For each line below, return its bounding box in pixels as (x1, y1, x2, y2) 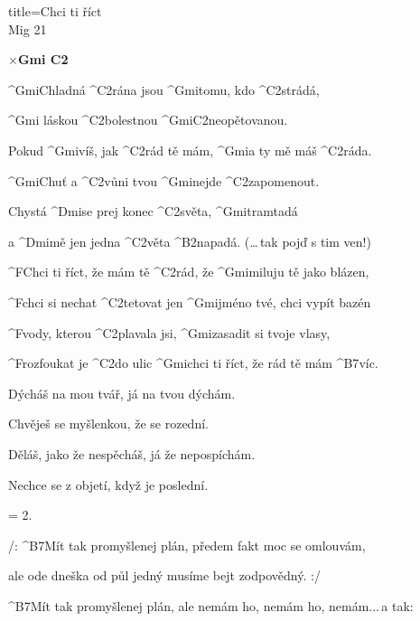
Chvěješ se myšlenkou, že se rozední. (8, 414, 209, 433)
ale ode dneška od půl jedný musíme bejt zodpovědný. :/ (8, 566, 321, 585)
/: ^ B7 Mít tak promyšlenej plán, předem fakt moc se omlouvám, (8, 535, 366, 554)
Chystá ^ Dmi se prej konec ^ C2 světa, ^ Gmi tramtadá (8, 202, 298, 221)
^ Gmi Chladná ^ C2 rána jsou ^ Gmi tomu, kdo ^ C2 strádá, (8, 80, 320, 99)
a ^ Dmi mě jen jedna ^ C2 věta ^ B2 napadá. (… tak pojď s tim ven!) (8, 231, 371, 250)
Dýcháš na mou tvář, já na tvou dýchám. (8, 383, 236, 402)
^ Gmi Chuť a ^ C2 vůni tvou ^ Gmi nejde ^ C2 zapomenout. (8, 171, 320, 190)
